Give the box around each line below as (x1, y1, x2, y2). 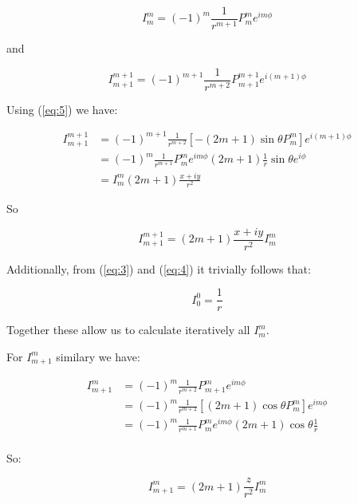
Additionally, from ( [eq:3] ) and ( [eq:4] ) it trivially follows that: (6, 260, 311, 277)
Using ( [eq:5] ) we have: (6, 100, 118, 117)
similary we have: (56, 348, 140, 364)
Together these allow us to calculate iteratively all (6, 321, 250, 338)
